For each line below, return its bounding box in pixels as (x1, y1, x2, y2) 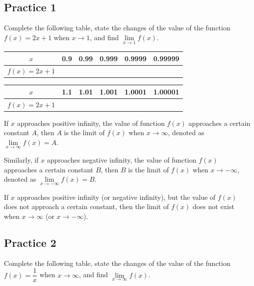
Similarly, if (4, 155, 39, 165)
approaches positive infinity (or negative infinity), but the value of (17, 191, 216, 202)
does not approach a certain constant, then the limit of (4, 201, 169, 212)
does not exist (192, 201, 234, 212)
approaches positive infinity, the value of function (17, 118, 165, 128)
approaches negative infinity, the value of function (47, 155, 197, 165)
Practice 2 (4, 235, 56, 250)
